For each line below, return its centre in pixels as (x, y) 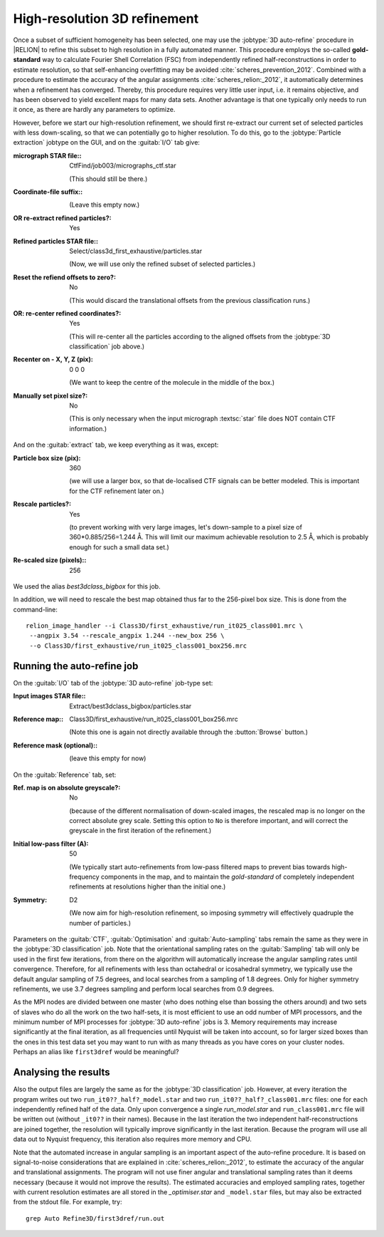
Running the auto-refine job (76, 666)
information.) (88, 428)
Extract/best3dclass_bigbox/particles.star (130, 706)
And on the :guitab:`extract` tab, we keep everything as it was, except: (116, 445)
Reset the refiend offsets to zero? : (65, 277)
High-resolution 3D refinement (106, 19)
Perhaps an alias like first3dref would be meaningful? (96, 1052)
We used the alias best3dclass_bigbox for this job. (87, 586)
